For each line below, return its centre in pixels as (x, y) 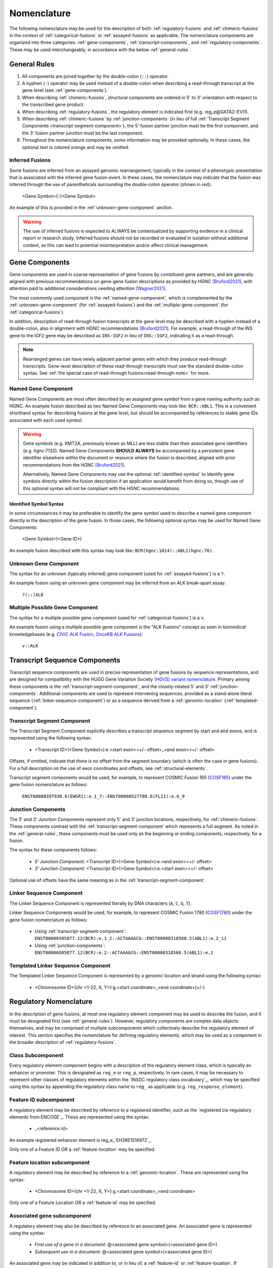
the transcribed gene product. (53, 104)
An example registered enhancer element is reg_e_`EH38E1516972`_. (81, 1140)
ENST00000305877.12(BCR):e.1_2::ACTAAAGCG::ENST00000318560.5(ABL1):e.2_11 (131, 939)
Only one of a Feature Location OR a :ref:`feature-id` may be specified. (83, 1203)
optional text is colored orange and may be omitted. (76, 147)
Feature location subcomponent (50, 1163)
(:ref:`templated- (241, 700)
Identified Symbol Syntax (37, 504)
